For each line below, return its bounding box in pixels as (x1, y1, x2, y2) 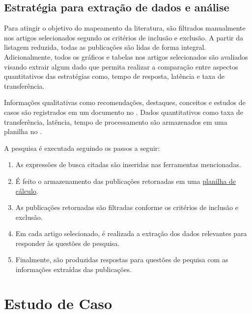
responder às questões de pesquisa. (15, 238, 120, 248)
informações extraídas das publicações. (15, 264, 132, 275)
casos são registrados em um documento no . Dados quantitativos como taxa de (4, 106, 243, 117)
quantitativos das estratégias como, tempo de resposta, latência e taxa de (4, 71, 224, 81)
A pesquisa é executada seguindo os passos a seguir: (4, 142, 160, 153)
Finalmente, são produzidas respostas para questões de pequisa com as (15, 254, 228, 265)
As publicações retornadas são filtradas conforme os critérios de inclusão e (15, 202, 238, 212)
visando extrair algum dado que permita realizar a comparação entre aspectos (4, 61, 238, 71)
